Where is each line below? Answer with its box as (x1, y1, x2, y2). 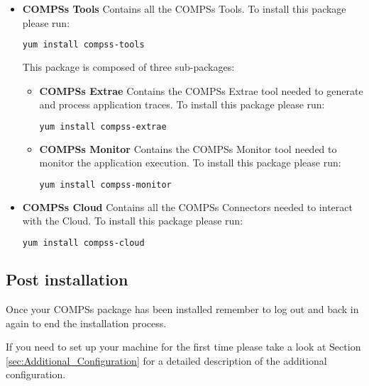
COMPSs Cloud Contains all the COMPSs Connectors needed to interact (22, 199, 353, 214)
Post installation (6, 268, 128, 290)
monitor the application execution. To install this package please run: (39, 155, 341, 170)
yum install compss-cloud (22, 237, 145, 248)
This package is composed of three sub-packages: (22, 59, 235, 74)
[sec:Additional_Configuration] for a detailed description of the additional (6, 353, 327, 368)
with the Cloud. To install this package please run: (22, 213, 243, 228)
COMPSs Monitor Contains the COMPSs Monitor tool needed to (39, 141, 337, 156)
